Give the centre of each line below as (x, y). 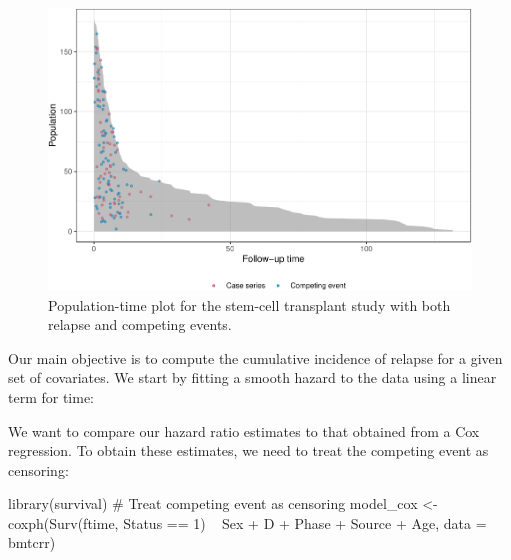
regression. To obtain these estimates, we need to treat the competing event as (248, 450)
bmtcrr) (32, 542)
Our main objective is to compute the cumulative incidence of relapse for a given (255, 357)
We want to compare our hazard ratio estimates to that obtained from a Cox (244, 430)
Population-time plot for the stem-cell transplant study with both (249, 304)
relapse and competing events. (140, 324)
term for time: (51, 396)
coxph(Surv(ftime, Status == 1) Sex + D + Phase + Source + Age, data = (247, 522)
